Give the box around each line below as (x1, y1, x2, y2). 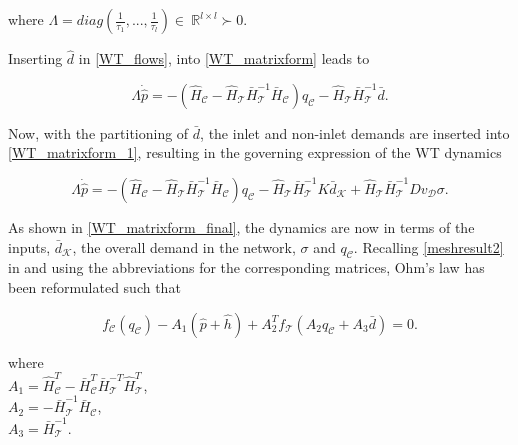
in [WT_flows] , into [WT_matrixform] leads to (78, 48, 370, 69)
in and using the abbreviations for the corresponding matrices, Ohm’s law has (8, 257, 485, 278)
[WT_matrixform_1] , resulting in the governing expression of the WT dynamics (8, 142, 502, 163)
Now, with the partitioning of (8, 122, 189, 143)
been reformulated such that (8, 276, 181, 297)
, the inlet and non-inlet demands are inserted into (200, 122, 510, 143)
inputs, (8, 236, 51, 257)
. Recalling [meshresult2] (353, 236, 504, 257)
